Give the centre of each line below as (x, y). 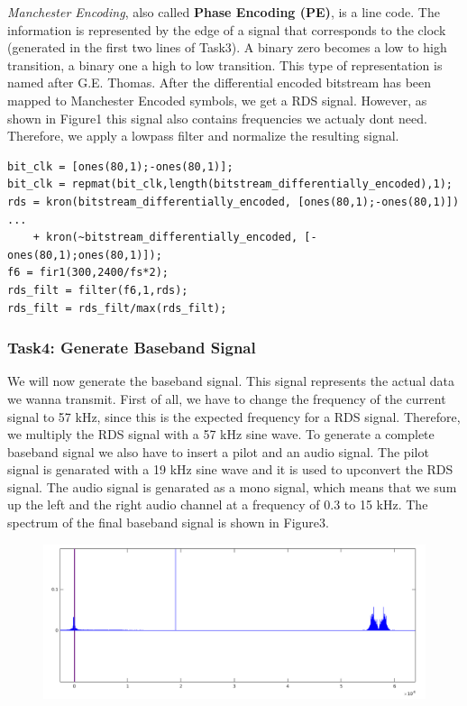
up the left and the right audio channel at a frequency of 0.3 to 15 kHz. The (218, 504)
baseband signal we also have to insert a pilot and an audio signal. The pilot (218, 451)
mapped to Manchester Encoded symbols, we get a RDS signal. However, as (217, 100)
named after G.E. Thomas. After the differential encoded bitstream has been (220, 83)
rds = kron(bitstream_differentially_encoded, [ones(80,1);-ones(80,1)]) (233, 202)
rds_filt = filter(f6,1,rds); (98, 290)
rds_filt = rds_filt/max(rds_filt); (117, 308)
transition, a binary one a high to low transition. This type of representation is (225, 64)
